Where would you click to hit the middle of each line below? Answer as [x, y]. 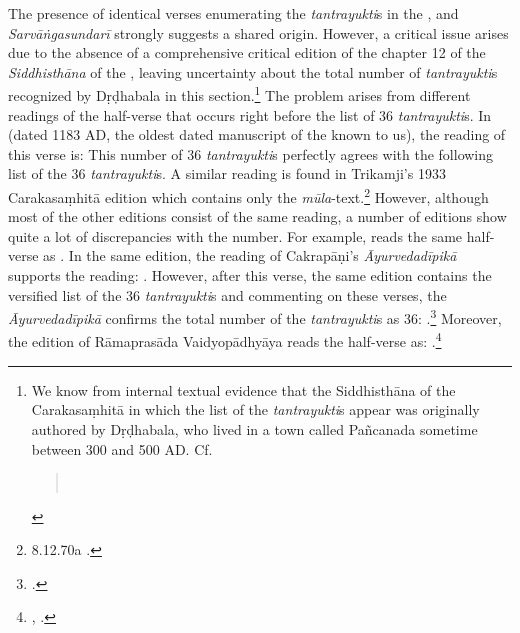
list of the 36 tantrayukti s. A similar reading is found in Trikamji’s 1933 [227, 173]
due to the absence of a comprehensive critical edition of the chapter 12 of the [247, 52]
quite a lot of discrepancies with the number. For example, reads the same [235, 235]
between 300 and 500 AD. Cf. [122, 448]
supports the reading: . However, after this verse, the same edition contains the [250, 275]
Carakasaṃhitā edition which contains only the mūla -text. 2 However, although [248, 195]
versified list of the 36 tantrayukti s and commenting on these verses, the [227, 294]
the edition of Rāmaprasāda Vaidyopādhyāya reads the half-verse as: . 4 [225, 340]
